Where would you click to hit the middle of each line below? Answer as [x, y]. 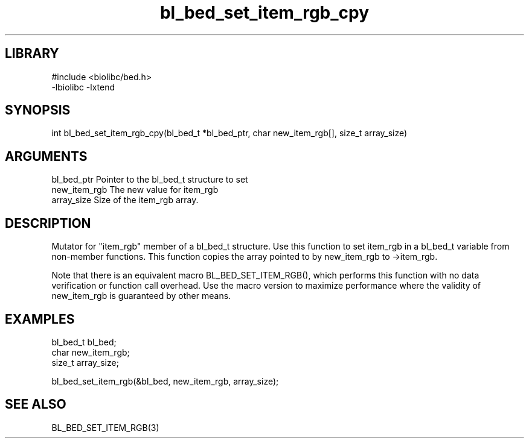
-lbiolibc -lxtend [83, 87]
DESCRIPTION [48, 223]
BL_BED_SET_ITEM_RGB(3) [105, 427]
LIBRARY [32, 54]
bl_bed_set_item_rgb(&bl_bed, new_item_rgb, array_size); [165, 381]
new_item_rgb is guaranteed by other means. [141, 296]
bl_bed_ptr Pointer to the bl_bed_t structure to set [150, 180]
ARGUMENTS [46, 156]
